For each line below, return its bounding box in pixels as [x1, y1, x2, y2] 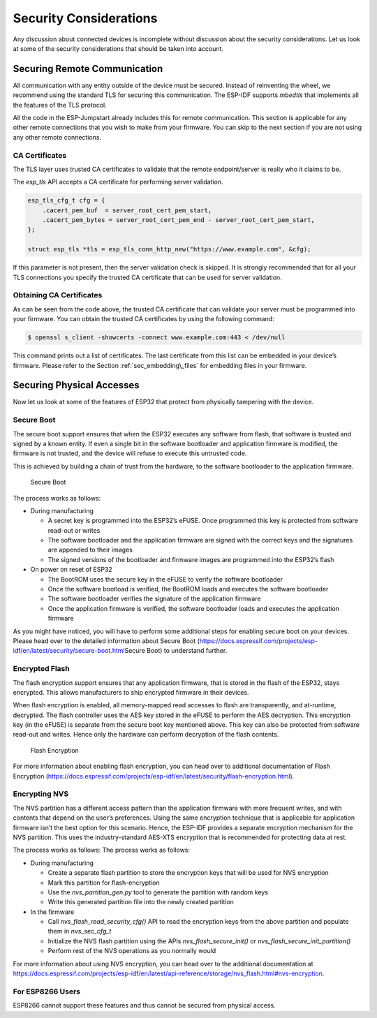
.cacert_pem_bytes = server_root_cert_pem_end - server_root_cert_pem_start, [42, 216, 316, 224]
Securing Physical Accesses [13, 379, 140, 391]
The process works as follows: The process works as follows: [13, 846, 191, 855]
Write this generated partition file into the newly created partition [47, 898, 234, 906]
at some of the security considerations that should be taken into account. [13, 44, 223, 52]
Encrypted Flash [13, 664, 70, 674]
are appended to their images [47, 545, 133, 554]
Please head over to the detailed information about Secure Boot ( [13, 637, 200, 645]
